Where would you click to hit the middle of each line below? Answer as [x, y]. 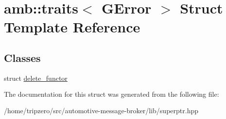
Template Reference [72, 27]
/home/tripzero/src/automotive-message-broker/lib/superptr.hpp [101, 110]
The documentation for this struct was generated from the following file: [112, 94]
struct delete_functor [36, 78]
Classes [22, 57]
